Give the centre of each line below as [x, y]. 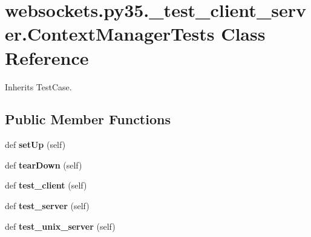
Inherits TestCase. [38, 86]
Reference [47, 57]
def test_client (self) [46, 185]
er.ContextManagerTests [110, 34]
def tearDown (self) [44, 165]
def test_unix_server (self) [60, 226]
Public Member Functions [88, 119]
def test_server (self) [47, 206]
